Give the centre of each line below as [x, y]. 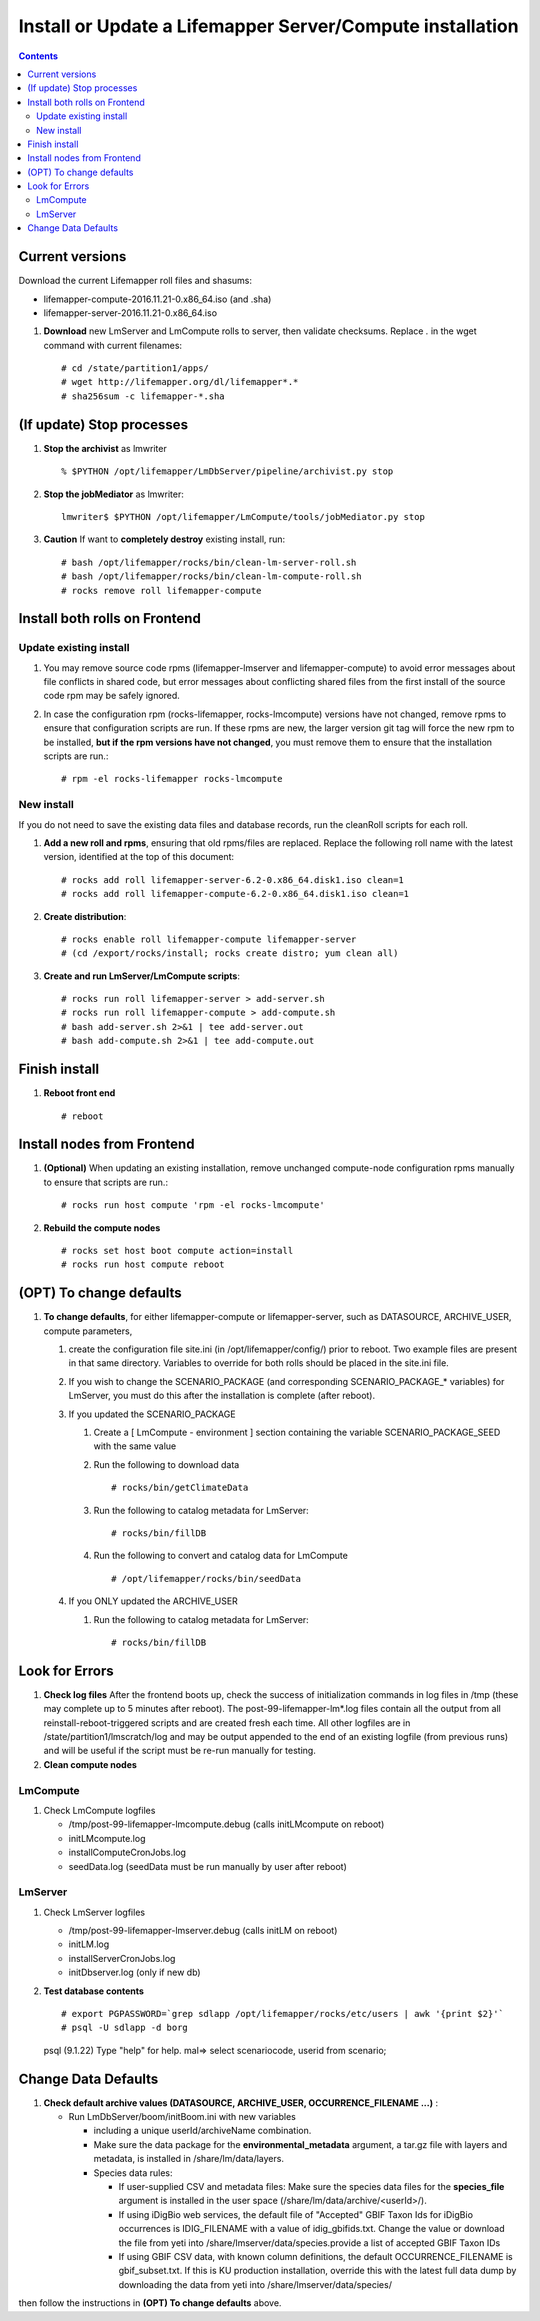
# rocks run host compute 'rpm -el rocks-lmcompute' [193, 1205]
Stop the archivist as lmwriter [105, 448]
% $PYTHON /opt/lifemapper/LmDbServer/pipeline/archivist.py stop [227, 471]
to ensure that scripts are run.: [106, 1182]
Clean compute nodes [90, 1764]
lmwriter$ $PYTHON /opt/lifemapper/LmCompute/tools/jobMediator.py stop [243, 516]
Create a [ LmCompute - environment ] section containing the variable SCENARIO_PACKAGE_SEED [297, 1432]
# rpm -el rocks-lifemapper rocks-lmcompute [172, 779]
